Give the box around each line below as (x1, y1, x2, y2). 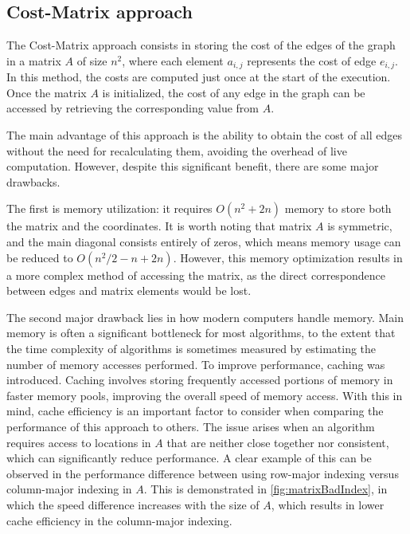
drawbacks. (6, 173, 61, 190)
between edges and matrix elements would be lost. (6, 282, 252, 299)
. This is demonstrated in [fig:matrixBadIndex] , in (143, 481, 388, 497)
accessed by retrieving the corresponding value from (6, 100, 259, 116)
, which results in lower (271, 496, 385, 512)
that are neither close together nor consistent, (166, 434, 389, 450)
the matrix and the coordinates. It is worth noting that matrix (6, 218, 312, 234)
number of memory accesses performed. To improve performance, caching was (6, 355, 385, 372)
